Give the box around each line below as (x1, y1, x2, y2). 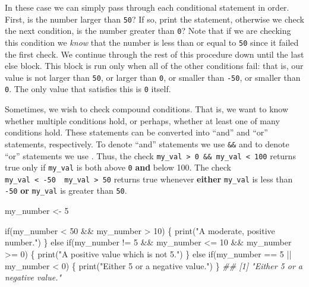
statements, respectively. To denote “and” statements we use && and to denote (5, 137, 289, 150)
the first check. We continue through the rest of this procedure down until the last (5, 48, 304, 60)
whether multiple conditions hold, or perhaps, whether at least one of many (5, 114, 280, 127)
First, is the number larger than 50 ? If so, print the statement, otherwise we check (5, 12, 304, 25)
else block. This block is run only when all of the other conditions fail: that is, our (5, 59, 304, 72)
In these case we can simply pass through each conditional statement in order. (5, 1, 289, 13)
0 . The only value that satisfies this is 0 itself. (5, 83, 171, 95)
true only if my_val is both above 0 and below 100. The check (5, 161, 231, 174)
